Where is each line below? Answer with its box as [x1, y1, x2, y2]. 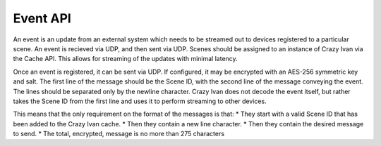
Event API [13, 11, 72, 26]
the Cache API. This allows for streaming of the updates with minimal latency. [13, 55, 238, 63]
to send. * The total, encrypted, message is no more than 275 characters [13, 130, 225, 138]
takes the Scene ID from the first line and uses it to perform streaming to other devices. [13, 97, 267, 105]
